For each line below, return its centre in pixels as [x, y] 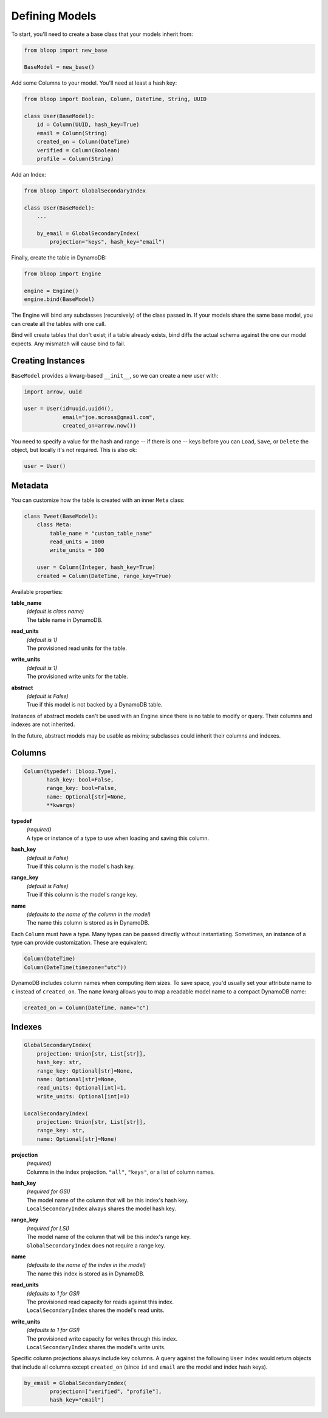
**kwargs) [61, 805]
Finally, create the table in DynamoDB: [59, 258]
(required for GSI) [48, 1191]
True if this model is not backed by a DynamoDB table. [94, 705]
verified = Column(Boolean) [79, 150]
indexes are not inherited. [43, 724]
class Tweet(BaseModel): [61, 516]
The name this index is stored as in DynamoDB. [86, 1274]
